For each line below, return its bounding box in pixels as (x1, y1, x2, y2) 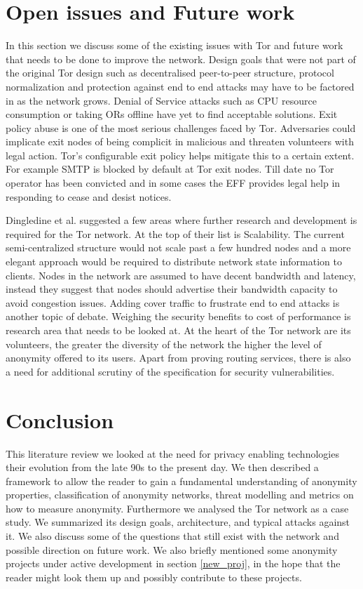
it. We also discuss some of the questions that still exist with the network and (6, 529, 339, 543)
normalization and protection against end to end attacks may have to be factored (6, 79, 355, 93)
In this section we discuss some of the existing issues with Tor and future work (6, 38, 343, 53)
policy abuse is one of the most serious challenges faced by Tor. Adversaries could (6, 120, 356, 135)
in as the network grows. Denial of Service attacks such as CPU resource (6, 93, 317, 107)
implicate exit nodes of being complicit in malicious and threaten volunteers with (6, 134, 354, 149)
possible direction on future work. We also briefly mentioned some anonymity (6, 542, 338, 557)
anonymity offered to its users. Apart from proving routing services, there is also (6, 350, 351, 365)
